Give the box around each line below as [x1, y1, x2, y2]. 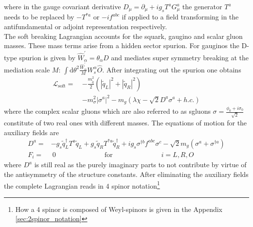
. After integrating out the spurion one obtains [102, 64, 241, 74]
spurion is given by [19, 52, 75, 62]
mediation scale [4, 64, 50, 74]
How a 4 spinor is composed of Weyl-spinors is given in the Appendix [15, 204, 223, 214]
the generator [182, 1, 222, 11]
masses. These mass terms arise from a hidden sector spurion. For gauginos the [4, 40, 239, 51]
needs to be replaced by [4, 12, 74, 22]
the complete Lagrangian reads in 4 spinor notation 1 [4, 179, 160, 191]
